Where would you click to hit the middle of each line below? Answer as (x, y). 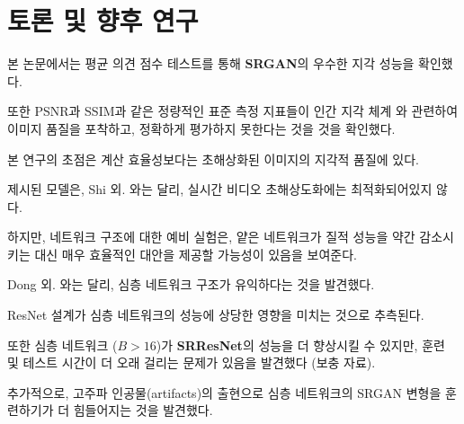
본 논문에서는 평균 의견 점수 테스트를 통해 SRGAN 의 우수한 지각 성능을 (211, 63)
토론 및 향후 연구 (103, 20)
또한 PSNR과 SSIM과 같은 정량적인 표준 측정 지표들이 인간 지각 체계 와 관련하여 (233, 111)
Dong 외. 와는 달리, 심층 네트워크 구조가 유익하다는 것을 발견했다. (191, 284)
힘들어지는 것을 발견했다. (143, 410)
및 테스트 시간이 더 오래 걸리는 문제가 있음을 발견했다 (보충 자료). (192, 362)
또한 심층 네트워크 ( (62, 344)
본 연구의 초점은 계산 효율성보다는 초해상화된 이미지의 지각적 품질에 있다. (214, 159)
